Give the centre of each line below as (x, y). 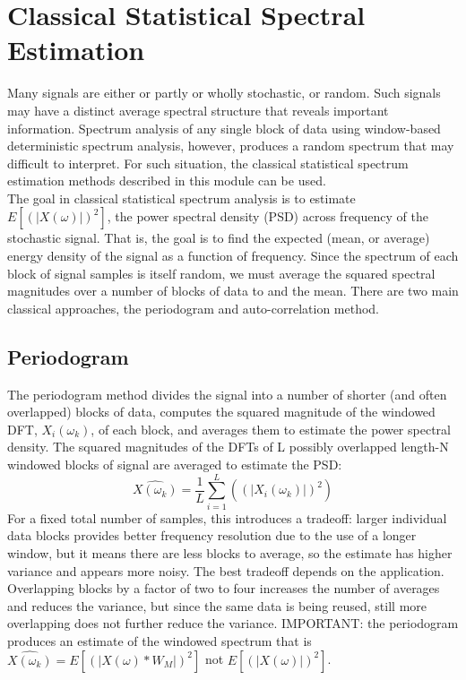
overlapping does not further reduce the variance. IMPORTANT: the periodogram (233, 623)
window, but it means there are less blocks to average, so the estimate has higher (230, 552)
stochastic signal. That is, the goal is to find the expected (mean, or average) (219, 238)
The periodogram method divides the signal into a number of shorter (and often (227, 394)
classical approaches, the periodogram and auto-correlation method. (194, 308)
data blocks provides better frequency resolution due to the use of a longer (212, 535)
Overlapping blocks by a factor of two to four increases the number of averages (224, 588)
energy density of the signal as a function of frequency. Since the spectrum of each (233, 256)
